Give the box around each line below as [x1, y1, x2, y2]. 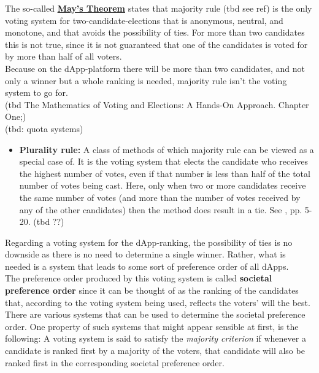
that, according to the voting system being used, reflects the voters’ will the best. [5, 296, 310, 308]
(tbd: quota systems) [5, 122, 83, 135]
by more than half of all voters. [5, 50, 122, 63]
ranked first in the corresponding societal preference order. [5, 356, 225, 369]
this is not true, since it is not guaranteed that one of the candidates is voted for [5, 37, 308, 50]
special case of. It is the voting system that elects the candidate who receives [19, 155, 309, 168]
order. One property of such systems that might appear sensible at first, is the [5, 320, 299, 332]
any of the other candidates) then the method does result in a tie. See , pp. [19, 203, 302, 216]
